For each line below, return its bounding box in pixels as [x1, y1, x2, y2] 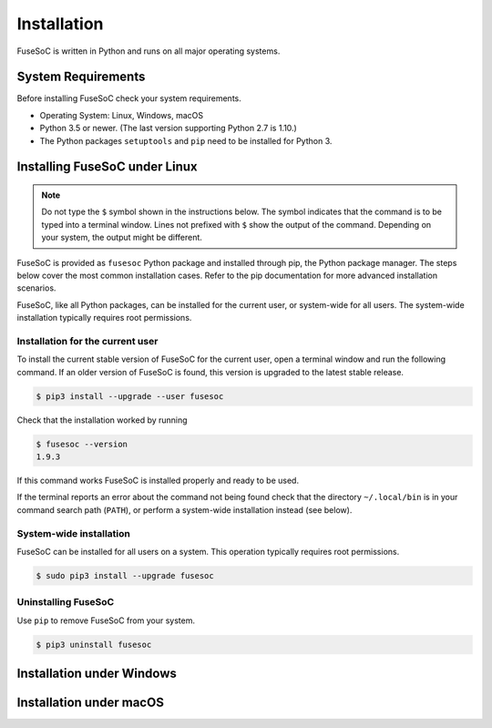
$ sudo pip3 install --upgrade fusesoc [36, 570, 214, 580]
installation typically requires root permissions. [16, 313, 192, 323]
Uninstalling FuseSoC [16, 596, 115, 609]
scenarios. [16, 282, 56, 293]
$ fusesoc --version [36, 438, 128, 449]
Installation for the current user [16, 334, 159, 347]
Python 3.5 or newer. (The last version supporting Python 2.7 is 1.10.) [39, 123, 298, 134]
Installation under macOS [16, 695, 164, 711]
